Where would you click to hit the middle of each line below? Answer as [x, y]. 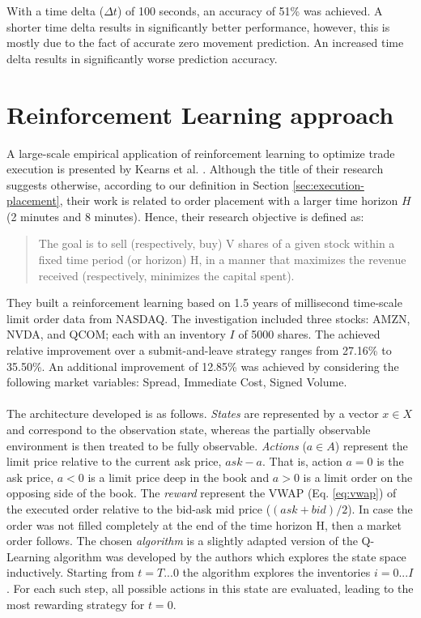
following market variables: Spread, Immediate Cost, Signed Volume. [177, 382]
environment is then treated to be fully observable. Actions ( [157, 445]
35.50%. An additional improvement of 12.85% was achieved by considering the [203, 366]
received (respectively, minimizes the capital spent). [166, 275]
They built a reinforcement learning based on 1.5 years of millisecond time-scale [204, 303]
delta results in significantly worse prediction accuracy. [142, 58]
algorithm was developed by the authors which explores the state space [230, 556]
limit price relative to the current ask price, [114, 461]
